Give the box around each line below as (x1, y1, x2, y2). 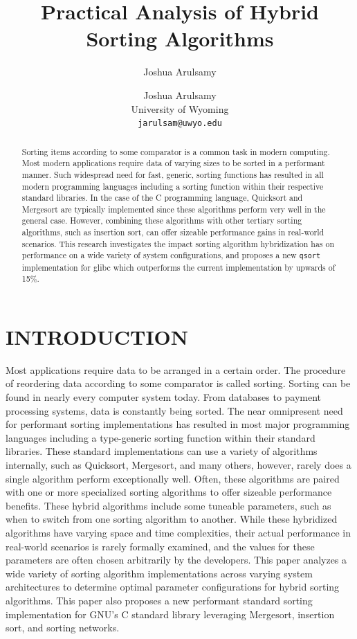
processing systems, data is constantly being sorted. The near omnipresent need (6, 403, 343, 417)
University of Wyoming (131, 101, 229, 116)
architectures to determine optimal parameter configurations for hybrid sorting (6, 579, 340, 594)
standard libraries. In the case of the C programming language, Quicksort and (21, 192, 303, 204)
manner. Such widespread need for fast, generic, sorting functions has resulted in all (21, 168, 324, 180)
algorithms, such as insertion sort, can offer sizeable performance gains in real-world (21, 226, 324, 238)
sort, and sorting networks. (6, 620, 120, 635)
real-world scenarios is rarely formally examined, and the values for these (6, 539, 315, 553)
